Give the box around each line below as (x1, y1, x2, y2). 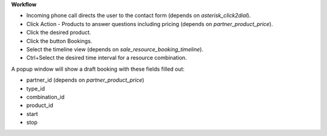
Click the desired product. (26, 29, 91, 36)
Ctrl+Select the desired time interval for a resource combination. (26, 54, 187, 62)
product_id (26, 102, 54, 109)
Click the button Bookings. (26, 37, 93, 45)
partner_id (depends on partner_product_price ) (26, 76, 145, 84)
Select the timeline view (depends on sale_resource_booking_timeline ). (26, 45, 204, 53)
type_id (26, 85, 45, 92)
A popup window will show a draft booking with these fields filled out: (11, 65, 185, 73)
